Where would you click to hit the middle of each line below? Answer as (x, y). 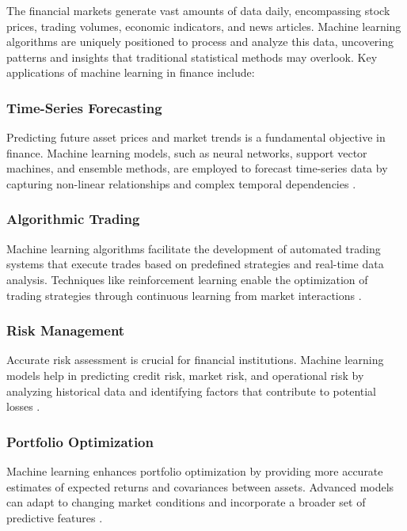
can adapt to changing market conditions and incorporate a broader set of (186, 502)
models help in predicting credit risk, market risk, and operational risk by (185, 375)
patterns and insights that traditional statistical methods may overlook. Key (192, 57)
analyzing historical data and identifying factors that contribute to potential (192, 391)
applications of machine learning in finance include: (131, 72)
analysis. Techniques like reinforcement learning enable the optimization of (187, 279)
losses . (23, 406)
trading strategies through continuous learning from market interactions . (184, 295)
